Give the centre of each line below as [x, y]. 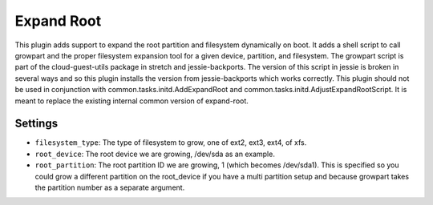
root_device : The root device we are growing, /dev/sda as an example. [155, 154]
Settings [36, 124]
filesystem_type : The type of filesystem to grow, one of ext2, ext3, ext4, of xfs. [171, 143]
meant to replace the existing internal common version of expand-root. [132, 101]
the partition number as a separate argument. [110, 187]
